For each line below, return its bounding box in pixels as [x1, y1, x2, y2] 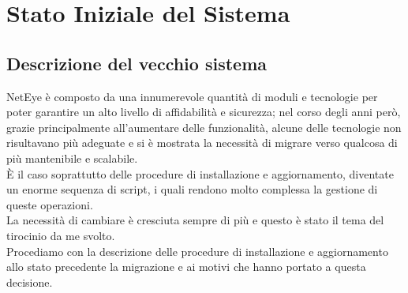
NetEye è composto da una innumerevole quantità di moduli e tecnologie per [6, 88, 378, 104]
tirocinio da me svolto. [6, 227, 115, 243]
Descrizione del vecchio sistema [6, 51, 268, 75]
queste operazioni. [6, 196, 93, 212]
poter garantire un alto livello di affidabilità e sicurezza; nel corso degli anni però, [6, 103, 401, 120]
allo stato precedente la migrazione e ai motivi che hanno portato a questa [6, 258, 366, 275]
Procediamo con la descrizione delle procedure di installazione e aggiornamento [6, 242, 388, 259]
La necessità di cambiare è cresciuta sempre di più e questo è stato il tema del [6, 212, 384, 228]
